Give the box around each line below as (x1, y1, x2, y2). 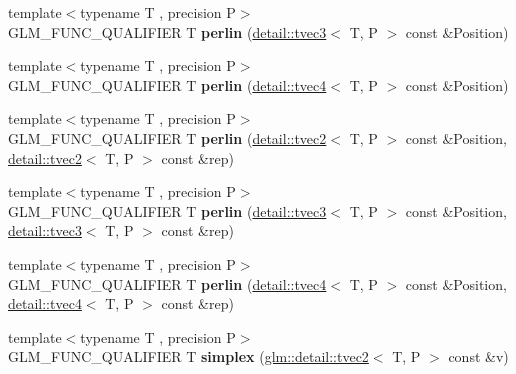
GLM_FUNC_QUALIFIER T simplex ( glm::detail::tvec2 (8, 346, 369, 367)
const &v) (448, 346, 509, 367)
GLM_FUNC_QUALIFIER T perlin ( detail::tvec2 (8, 127, 327, 148)
